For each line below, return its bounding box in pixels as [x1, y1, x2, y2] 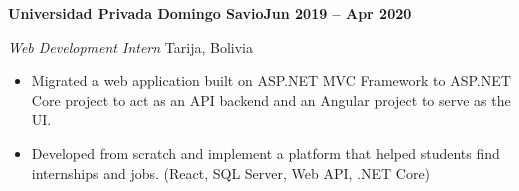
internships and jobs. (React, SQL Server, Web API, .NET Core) [31, 162, 431, 183]
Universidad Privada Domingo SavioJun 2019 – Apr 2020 [8, 3, 412, 23]
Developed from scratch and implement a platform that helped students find [31, 142, 500, 163]
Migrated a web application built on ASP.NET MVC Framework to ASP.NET [31, 70, 511, 91]
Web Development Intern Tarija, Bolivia [8, 36, 253, 57]
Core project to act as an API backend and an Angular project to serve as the [31, 89, 511, 110]
